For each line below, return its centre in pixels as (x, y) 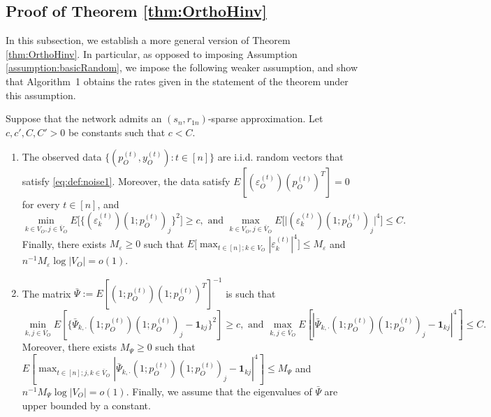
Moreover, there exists (69, 347)
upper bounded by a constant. (86, 405)
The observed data (62, 157)
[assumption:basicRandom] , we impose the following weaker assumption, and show (182, 67)
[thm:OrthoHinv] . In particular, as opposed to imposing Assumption (152, 53)
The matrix (46, 293)
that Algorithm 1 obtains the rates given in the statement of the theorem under (177, 81)
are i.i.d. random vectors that (280, 157)
